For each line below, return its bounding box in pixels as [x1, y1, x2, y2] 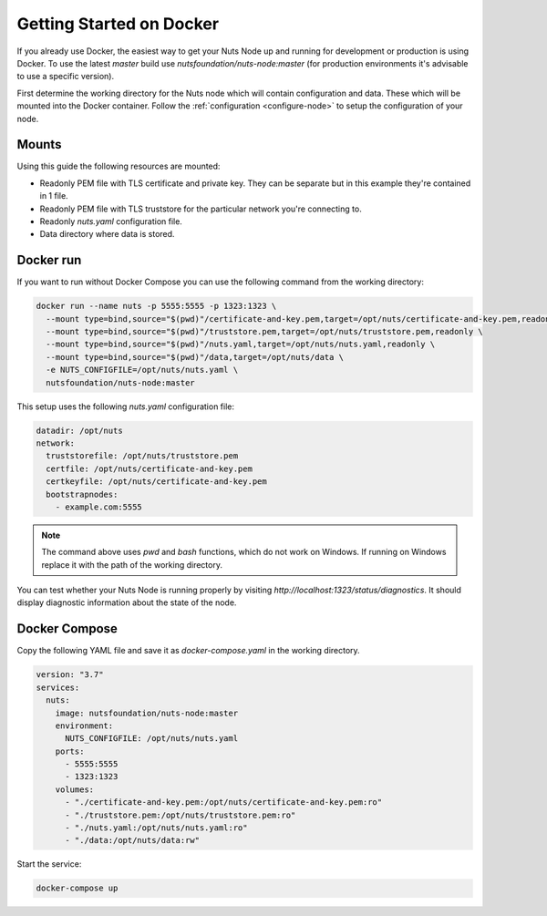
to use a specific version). [16, 71, 114, 82]
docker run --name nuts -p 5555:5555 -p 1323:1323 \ [36, 301, 277, 312]
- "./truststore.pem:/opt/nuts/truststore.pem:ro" [65, 809, 296, 820]
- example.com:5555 [55, 501, 143, 512]
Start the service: [16, 859, 82, 870]
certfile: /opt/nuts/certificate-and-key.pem [46, 463, 253, 474]
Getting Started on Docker [16, 14, 219, 34]
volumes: [55, 784, 95, 795]
